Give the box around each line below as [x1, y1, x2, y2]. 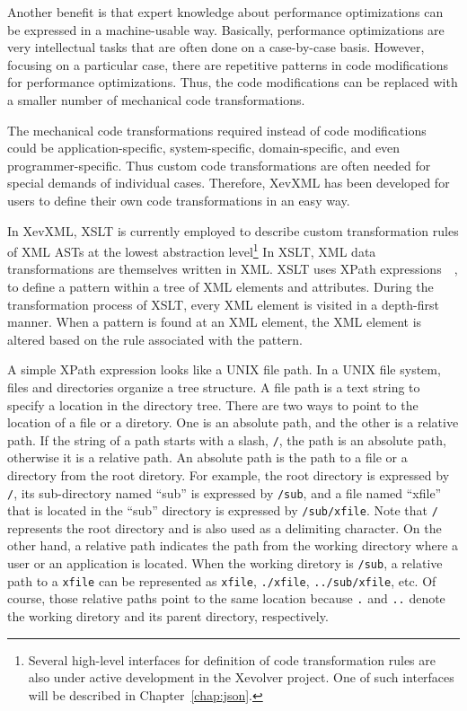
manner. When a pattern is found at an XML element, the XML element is [7, 312, 422, 331]
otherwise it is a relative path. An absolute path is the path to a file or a [7, 448, 408, 467]
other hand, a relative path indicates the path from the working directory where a [7, 536, 459, 555]
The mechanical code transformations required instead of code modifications [7, 120, 427, 139]
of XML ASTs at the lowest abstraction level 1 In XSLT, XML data [7, 240, 376, 260]
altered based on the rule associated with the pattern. [7, 329, 303, 348]
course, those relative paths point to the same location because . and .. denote [7, 589, 445, 608]
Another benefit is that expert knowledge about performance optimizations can [7, 3, 444, 21]
